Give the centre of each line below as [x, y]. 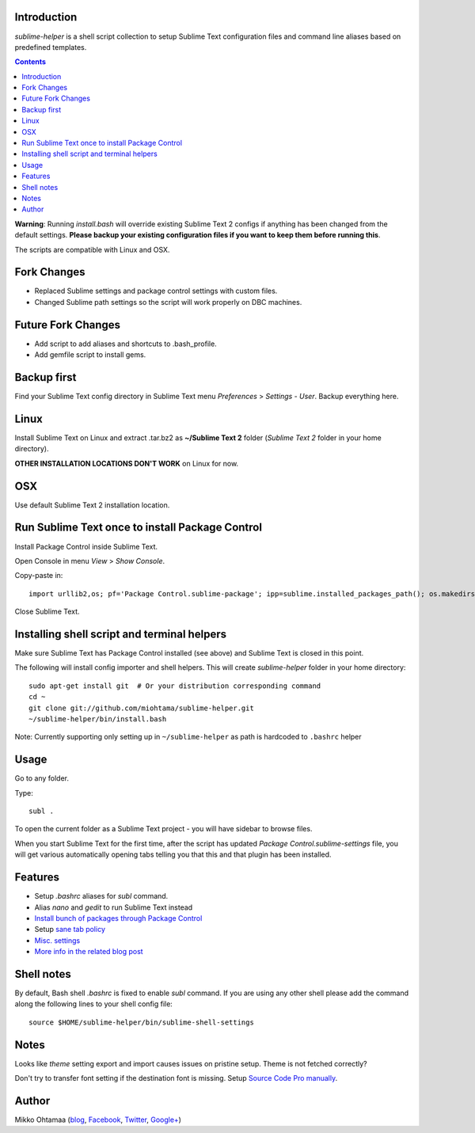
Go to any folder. [42, 778]
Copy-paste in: [39, 576]
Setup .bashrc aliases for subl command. [101, 896]
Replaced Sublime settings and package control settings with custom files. [156, 291]
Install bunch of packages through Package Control [118, 918]
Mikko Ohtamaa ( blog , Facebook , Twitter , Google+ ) [98, 1120]
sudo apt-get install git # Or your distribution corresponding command [175, 686]
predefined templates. [51, 47]
